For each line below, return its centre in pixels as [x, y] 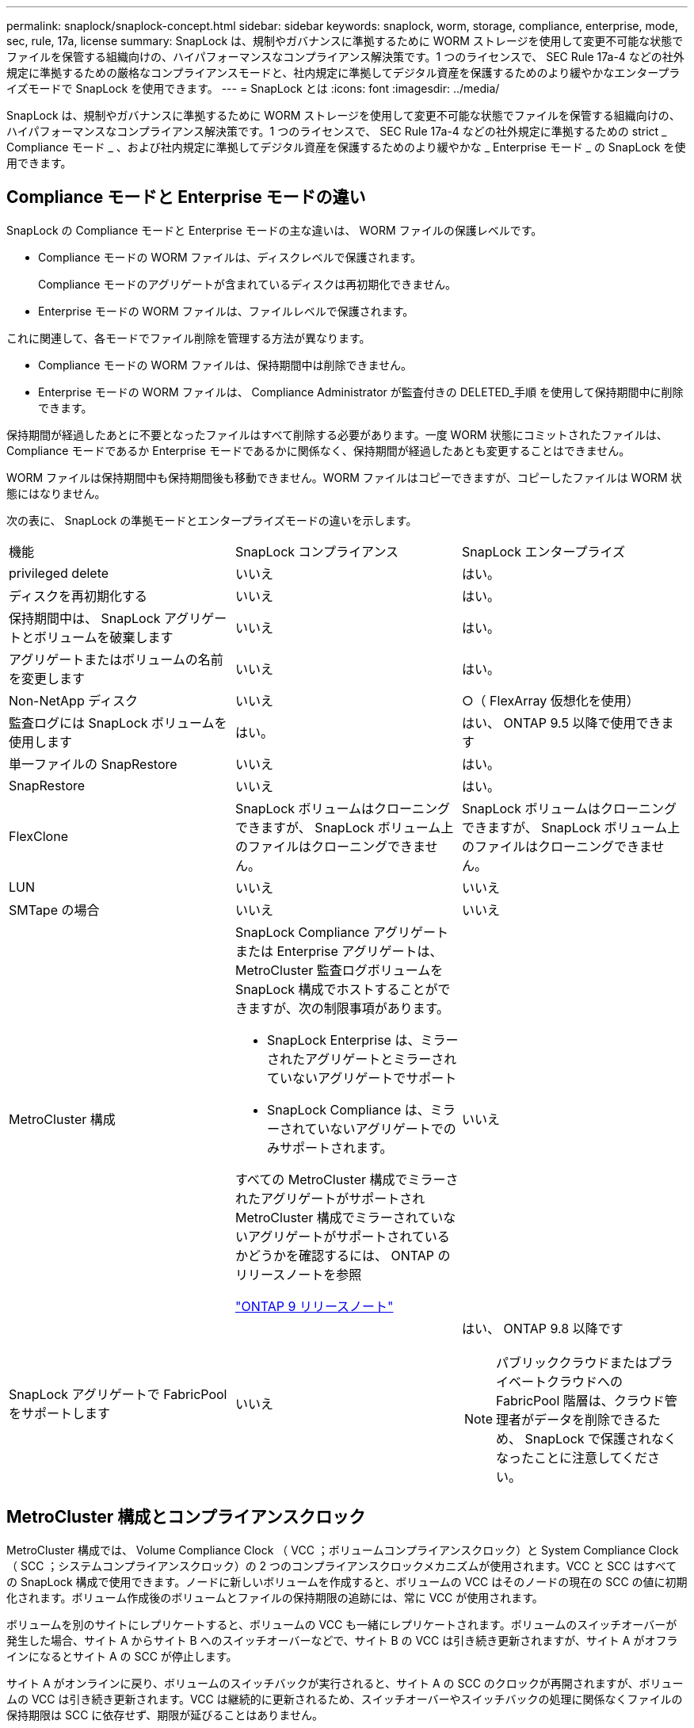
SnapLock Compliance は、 [348, 1109]
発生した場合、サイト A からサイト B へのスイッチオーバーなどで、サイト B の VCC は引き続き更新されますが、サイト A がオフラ [342, 1640]
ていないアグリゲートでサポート [362, 1078]
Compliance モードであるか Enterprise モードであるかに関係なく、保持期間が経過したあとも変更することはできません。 [318, 450]
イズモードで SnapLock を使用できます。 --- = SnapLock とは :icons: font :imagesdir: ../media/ [253, 88]
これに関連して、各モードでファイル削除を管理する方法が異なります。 [189, 338]
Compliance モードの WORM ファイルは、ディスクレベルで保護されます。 [230, 257]
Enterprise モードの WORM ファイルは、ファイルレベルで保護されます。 [226, 311]
